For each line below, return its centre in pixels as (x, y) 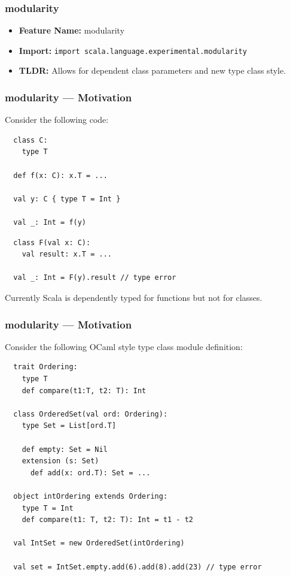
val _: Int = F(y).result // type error (95, 278)
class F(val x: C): (52, 242)
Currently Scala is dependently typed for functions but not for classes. (134, 297)
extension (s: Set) (60, 461)
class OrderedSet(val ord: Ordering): (91, 414)
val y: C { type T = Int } (67, 199)
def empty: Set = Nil (65, 449)
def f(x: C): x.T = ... (60, 175)
